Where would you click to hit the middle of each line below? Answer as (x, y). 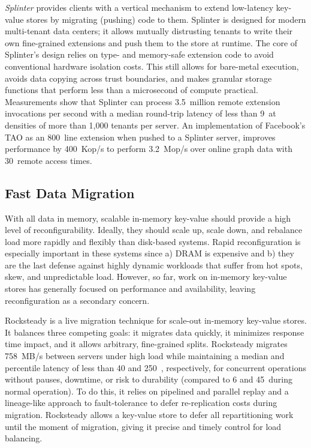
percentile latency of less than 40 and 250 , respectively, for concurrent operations (155, 367)
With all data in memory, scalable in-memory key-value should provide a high (148, 218)
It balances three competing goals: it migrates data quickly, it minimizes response (155, 332)
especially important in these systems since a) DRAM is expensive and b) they (150, 253)
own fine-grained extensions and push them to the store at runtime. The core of (151, 42)
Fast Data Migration (70, 192)
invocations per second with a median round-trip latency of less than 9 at (141, 113)
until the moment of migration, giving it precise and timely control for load (143, 426)
